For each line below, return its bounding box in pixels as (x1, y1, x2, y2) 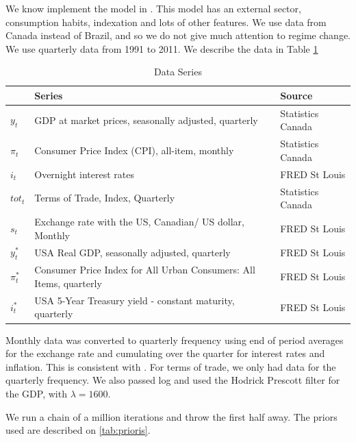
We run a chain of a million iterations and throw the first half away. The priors (5, 409, 338, 423)
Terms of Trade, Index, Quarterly (34, 191, 175, 205)
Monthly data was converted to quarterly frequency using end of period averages (5, 332, 344, 347)
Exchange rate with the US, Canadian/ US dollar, (34, 214, 245, 228)
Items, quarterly (34, 276, 102, 291)
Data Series (154, 64, 202, 79)
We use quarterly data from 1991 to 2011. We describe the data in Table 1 (5, 41, 318, 56)
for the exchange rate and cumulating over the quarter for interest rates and (5, 346, 325, 360)
